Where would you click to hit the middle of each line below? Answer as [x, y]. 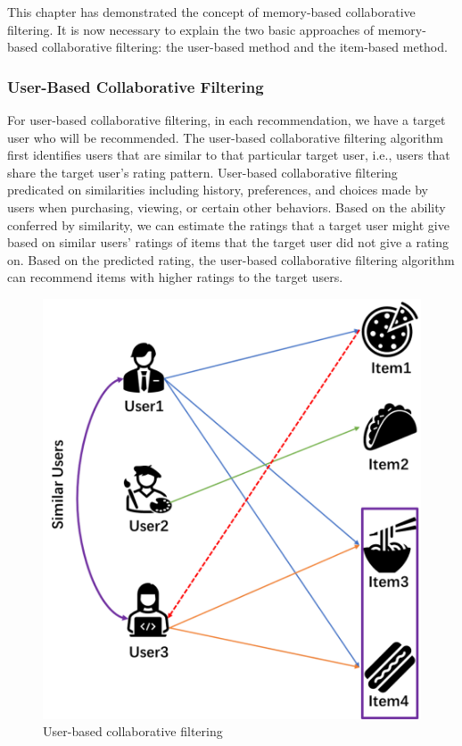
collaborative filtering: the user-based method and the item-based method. [244, 47]
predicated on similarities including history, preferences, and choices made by [218, 190]
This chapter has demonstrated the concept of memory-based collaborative [211, 12]
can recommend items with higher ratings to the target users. [175, 277]
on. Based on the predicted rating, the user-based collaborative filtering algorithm [231, 259]
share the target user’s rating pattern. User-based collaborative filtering [202, 172]
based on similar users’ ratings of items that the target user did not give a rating [228, 242]
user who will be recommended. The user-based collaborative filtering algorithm [225, 137]
